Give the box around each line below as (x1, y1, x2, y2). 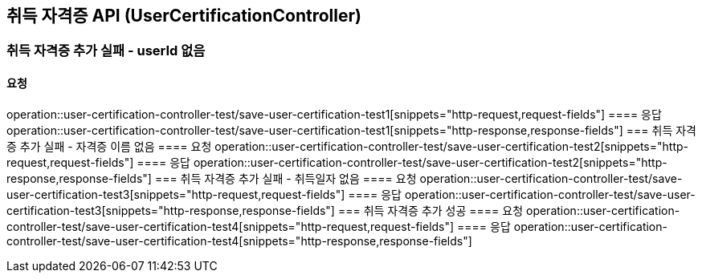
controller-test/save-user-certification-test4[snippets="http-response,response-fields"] (6, 233, 472, 248)
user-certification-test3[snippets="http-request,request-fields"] (6, 187, 345, 201)
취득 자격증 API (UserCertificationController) (6, 6, 361, 26)
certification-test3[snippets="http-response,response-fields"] (6, 203, 335, 217)
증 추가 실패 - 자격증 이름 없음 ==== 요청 (6, 139, 212, 153)
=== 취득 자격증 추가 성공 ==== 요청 (337, 203, 524, 217)
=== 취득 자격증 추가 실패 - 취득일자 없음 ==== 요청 (154, 171, 417, 185)
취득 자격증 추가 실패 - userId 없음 (6, 42, 206, 59)
